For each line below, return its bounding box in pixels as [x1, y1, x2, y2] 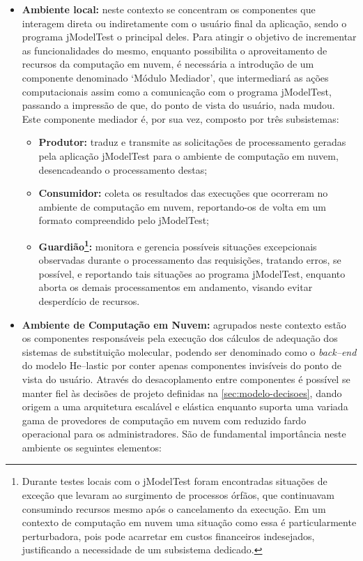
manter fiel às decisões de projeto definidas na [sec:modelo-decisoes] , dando [22, 385, 342, 400]
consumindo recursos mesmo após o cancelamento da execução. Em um [22, 501, 326, 516]
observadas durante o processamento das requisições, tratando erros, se [38, 253, 341, 267]
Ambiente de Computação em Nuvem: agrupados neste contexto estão [22, 317, 346, 331]
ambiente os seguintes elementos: [22, 440, 162, 454]
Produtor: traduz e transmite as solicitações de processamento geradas [38, 135, 346, 149]
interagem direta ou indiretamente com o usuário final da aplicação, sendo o [22, 15, 347, 30]
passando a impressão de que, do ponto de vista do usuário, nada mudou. [22, 98, 335, 112]
